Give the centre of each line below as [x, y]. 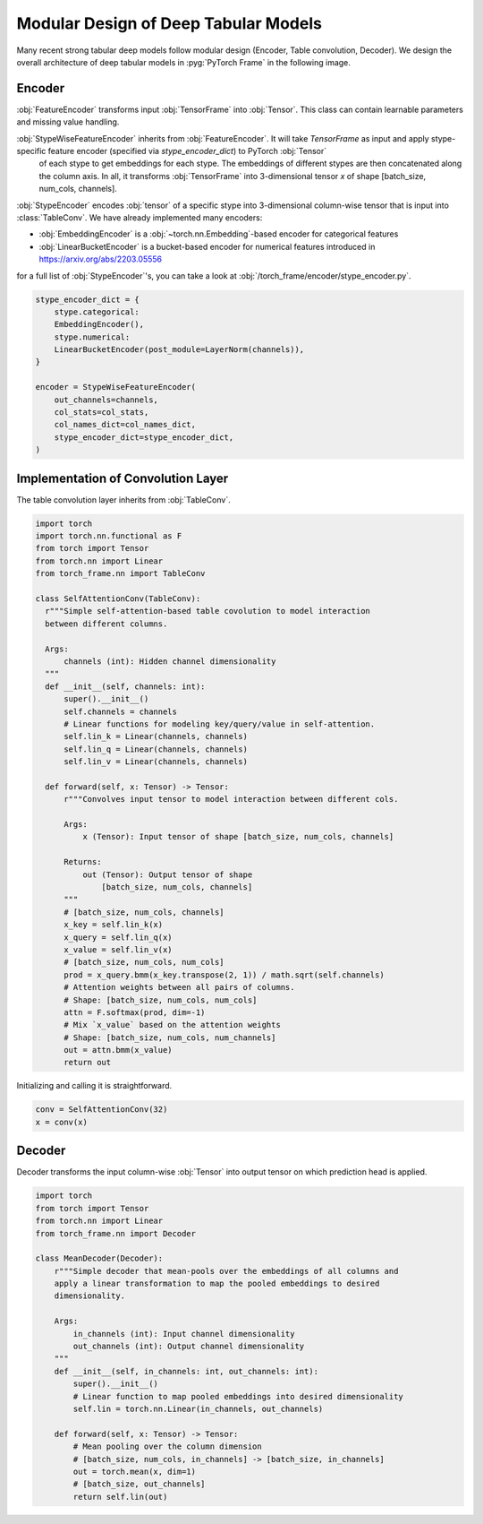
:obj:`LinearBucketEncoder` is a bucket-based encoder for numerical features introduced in [207, 246]
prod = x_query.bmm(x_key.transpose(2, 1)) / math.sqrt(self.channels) [224, 975]
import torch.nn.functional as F [109, 536]
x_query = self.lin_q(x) [119, 937]
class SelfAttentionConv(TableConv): [118, 599]
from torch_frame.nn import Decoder [116, 1233]
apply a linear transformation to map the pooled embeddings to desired [217, 1284]
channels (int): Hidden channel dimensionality [170, 661]
